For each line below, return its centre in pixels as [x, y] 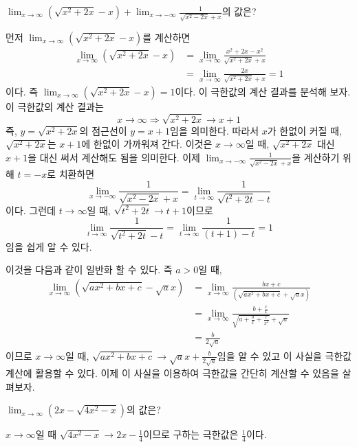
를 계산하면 [166, 37]
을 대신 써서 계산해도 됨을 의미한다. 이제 [114, 157]
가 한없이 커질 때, [304, 130]
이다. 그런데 [31, 210]
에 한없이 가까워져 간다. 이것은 [147, 144]
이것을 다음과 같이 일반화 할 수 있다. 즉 [89, 270]
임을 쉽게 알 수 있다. [49, 246]
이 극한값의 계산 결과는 [55, 106]
